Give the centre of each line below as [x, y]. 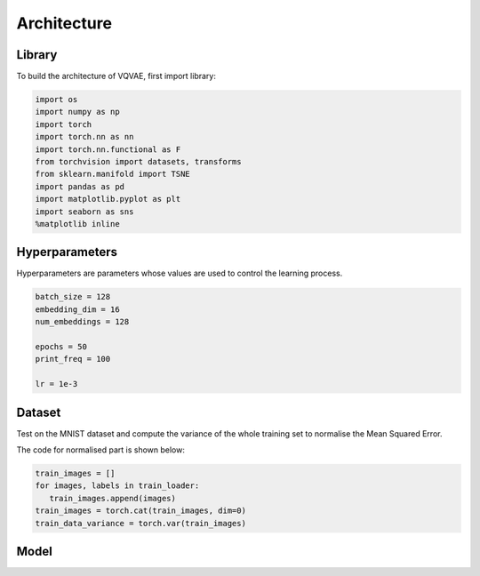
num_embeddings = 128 [82, 322]
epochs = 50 [61, 347]
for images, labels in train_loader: [117, 486]
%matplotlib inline [77, 224]
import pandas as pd [80, 186]
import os [56, 100]
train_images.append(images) [113, 498]
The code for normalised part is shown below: [101, 450]
